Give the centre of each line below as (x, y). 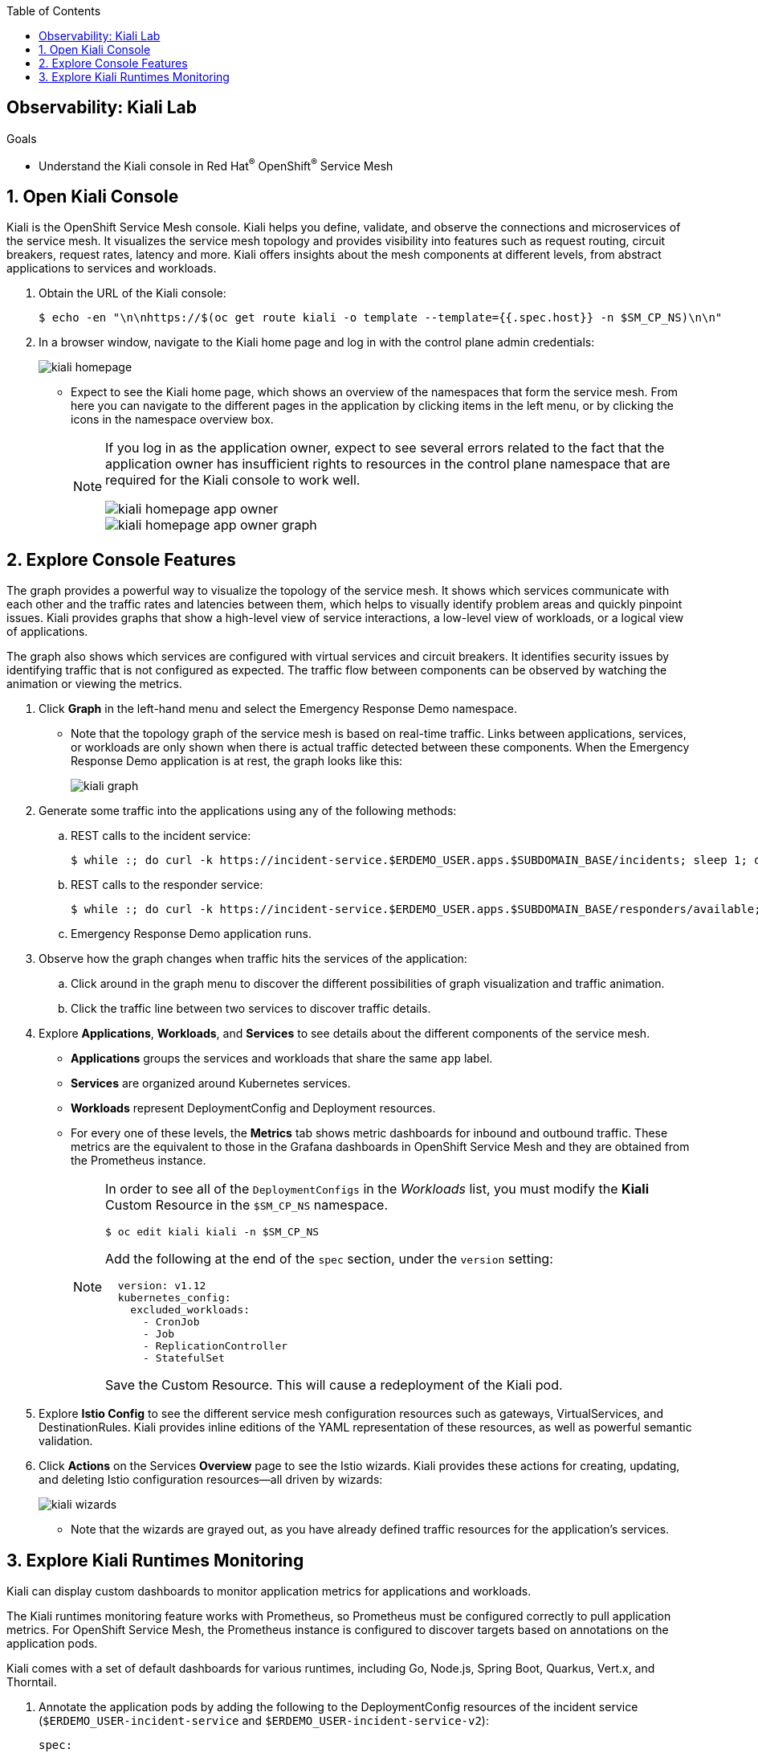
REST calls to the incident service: (161, 836)
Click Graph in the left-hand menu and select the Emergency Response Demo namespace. (278, 709)
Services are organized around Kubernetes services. (211, 1083)
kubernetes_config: (174, 1298)
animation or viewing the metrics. (94, 684)
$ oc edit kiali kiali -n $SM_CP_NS (212, 1232)
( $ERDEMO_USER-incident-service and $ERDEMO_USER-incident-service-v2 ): (264, 1721)
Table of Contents (54, 11)
